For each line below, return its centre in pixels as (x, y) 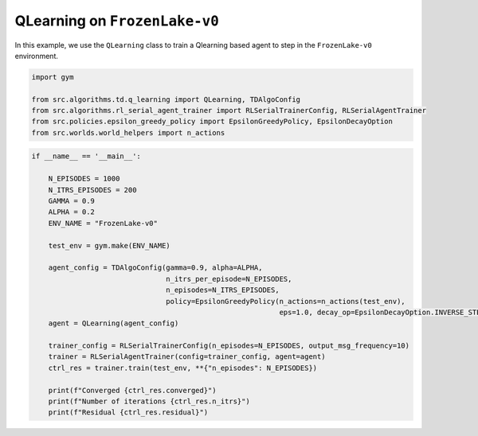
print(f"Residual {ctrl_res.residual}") (128, 413)
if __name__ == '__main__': (86, 156)
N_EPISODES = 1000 (84, 179)
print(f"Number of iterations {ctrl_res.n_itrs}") (149, 401)
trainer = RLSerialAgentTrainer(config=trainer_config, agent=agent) (187, 357)
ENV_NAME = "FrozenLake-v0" (103, 223)
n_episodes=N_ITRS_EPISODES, (223, 290)
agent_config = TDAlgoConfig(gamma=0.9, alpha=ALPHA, (155, 268)
